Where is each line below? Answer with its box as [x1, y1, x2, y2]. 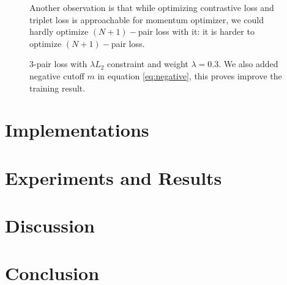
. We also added [218, 57, 278, 70]
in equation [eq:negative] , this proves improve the [97, 69, 282, 82]
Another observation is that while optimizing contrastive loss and [29, 1, 274, 13]
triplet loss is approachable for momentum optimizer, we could [29, 13, 264, 26]
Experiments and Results [5, 165, 222, 190]
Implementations [5, 117, 149, 142]
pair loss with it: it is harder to [138, 25, 255, 38]
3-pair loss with [29, 57, 88, 70]
